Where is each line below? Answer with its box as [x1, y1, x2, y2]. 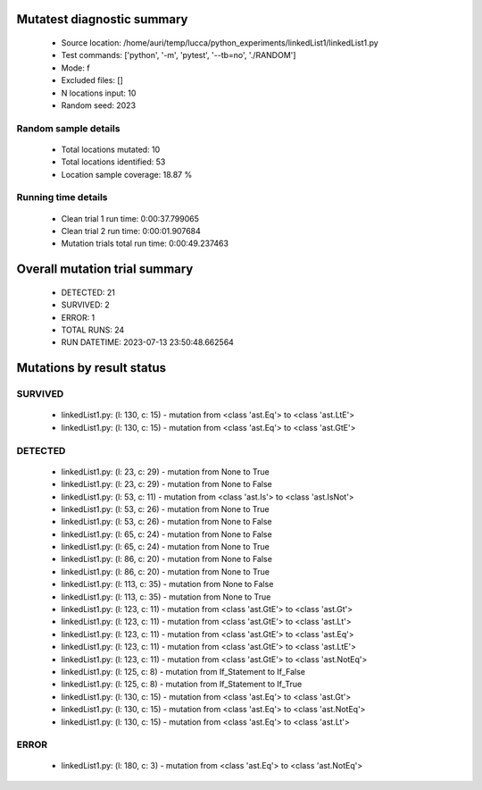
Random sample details [16, 122, 120, 134]
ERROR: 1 [61, 312, 96, 323]
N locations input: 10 [61, 88, 137, 98]
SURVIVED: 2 [61, 299, 111, 310]
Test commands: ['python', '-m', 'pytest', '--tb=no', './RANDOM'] [61, 50, 296, 61]
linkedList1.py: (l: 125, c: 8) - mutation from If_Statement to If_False [61, 666, 305, 677]
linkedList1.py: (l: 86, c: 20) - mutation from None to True [61, 566, 270, 576]
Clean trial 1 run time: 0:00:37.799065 [61, 213, 200, 223]
